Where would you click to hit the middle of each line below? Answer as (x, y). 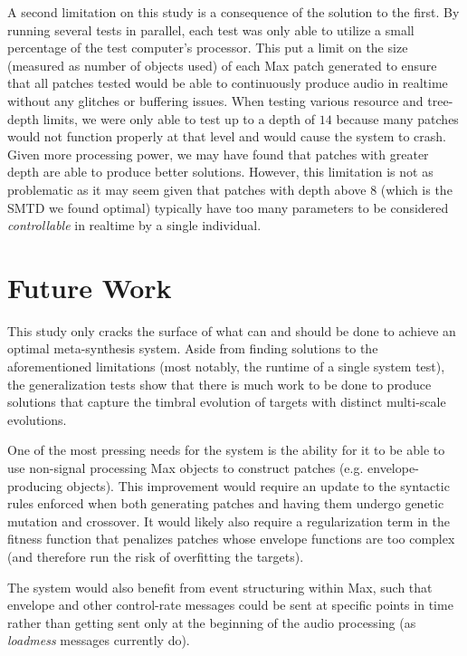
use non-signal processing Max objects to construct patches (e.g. (186, 468)
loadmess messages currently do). (99, 640)
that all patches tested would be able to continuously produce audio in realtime (228, 83)
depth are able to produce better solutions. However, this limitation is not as (220, 172)
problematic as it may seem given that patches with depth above (187, 189)
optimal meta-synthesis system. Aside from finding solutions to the (193, 348)
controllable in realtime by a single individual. (134, 225)
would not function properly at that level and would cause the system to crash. (227, 136)
